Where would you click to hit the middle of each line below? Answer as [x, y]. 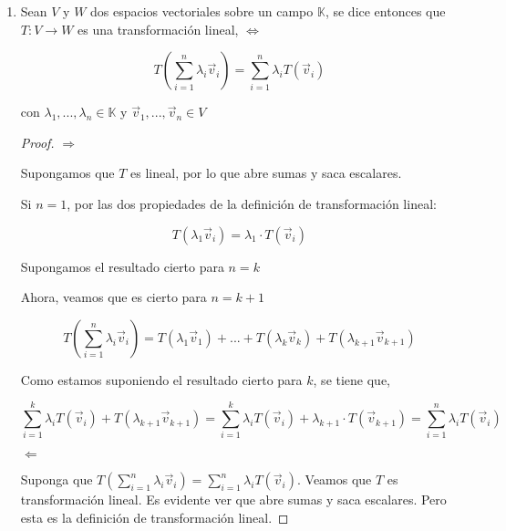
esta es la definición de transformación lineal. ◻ [155, 518]
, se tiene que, [352, 379]
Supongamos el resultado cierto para [122, 266]
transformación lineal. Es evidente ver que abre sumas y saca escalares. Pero [233, 500]
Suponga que [57, 479]
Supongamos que [67, 173]
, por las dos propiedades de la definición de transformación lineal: [252, 203]
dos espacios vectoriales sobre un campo [202, 11]
